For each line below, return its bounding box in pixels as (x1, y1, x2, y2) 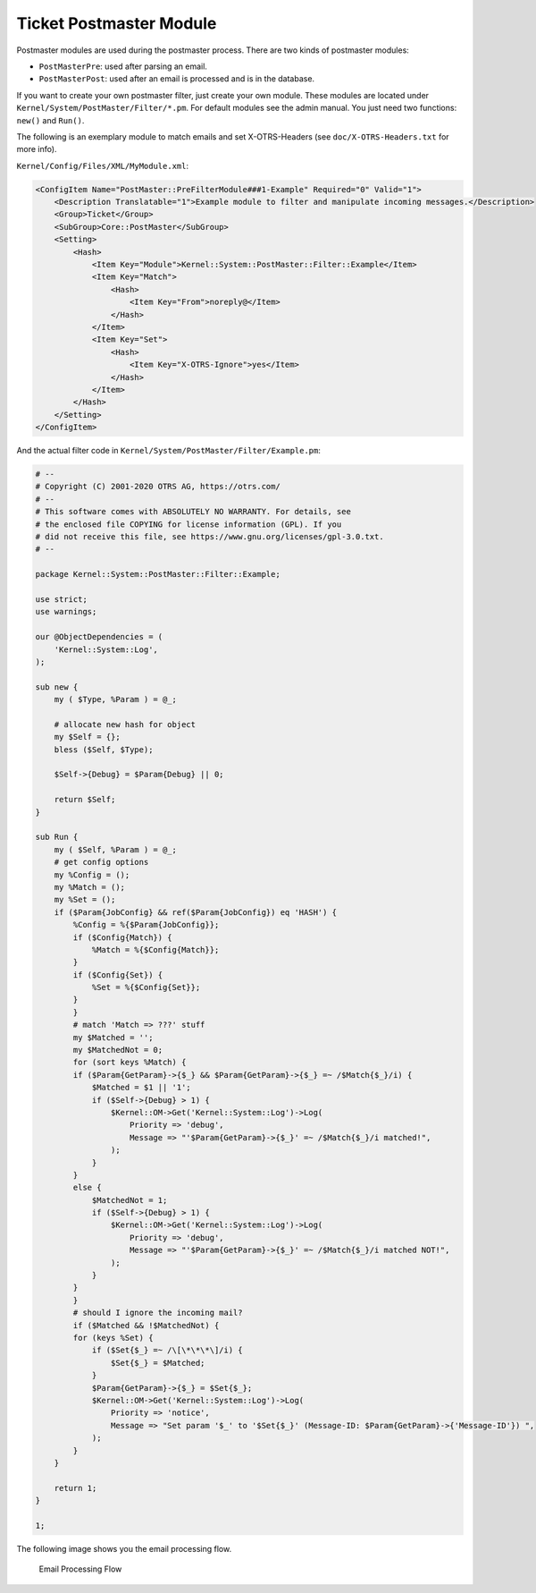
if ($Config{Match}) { (72, 932, 173, 943)
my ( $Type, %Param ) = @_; (54, 694, 178, 705)
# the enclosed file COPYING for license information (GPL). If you (35, 519, 342, 530)
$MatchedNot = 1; (91, 1195, 168, 1205)
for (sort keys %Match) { (72, 1057, 187, 1068)
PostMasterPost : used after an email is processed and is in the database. (38, 73, 315, 84)
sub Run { (35, 832, 79, 843)
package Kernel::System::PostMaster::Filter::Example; (35, 569, 281, 580)
